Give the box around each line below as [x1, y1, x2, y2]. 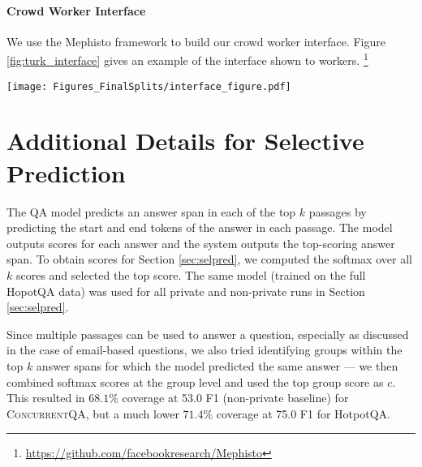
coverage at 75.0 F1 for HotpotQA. [216, 405, 390, 422]
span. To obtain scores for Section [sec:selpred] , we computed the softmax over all [6, 251, 412, 268]
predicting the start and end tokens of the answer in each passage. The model [6, 219, 393, 236]
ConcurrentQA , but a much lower [6, 405, 179, 422]
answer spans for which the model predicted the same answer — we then [36, 357, 398, 374]
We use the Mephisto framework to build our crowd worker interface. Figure [6, 32, 385, 49]
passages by [308, 203, 367, 220]
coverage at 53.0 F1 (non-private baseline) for [122, 389, 349, 406]
